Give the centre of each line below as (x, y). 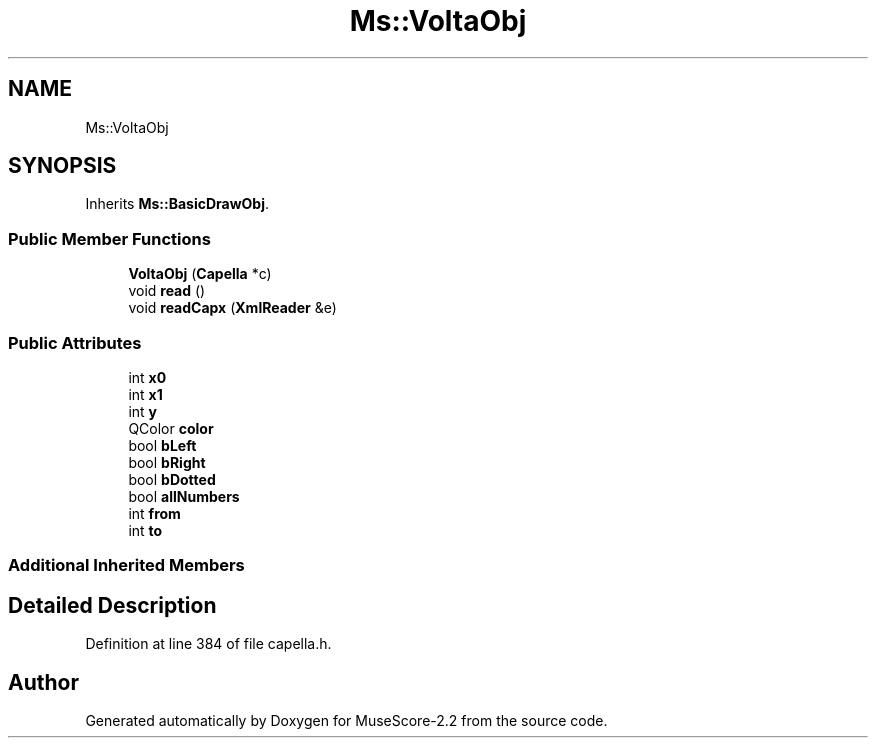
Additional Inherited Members (126, 565)
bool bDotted (172, 479)
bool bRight (167, 462)
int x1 (145, 394)
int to (145, 530)
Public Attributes (75, 342)
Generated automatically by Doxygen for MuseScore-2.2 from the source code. (346, 720)
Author (43, 682)
